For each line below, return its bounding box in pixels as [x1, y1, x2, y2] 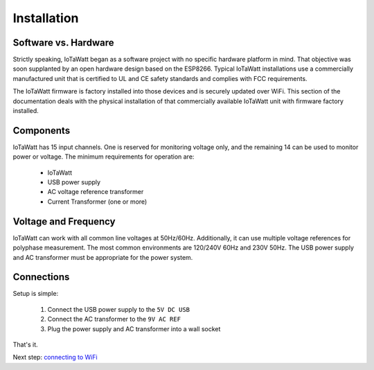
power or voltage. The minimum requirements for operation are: [12, 152, 195, 161]
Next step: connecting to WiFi [12, 353, 98, 362]
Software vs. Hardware [12, 37, 114, 49]
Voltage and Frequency [12, 215, 116, 227]
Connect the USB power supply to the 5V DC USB [47, 305, 190, 313]
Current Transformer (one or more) [47, 197, 148, 206]
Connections [12, 271, 70, 283]
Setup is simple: [12, 290, 59, 298]
